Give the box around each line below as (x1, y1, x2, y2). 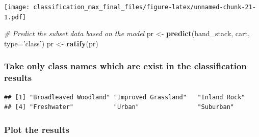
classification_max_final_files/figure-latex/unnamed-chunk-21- (33, 4, 256, 11)
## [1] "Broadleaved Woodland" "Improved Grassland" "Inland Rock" (4, 93, 245, 101)
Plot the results (4, 123, 69, 135)
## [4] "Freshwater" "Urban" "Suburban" (4, 103, 235, 111)
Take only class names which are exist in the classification (4, 60, 247, 72)
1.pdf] (4, 13, 26, 21)
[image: (4, 4, 30, 11)
